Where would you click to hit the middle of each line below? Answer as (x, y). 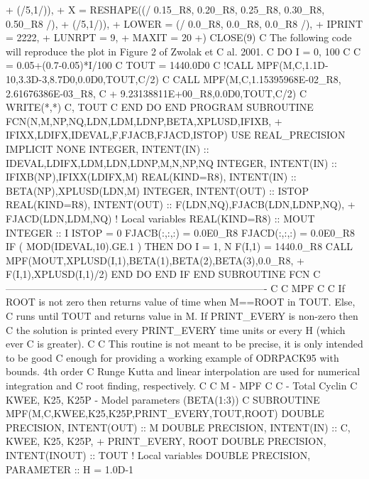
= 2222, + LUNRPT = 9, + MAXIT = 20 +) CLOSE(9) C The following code (179, 37)
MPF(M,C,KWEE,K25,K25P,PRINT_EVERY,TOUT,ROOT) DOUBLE (165, 413)
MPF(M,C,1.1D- (292, 65)
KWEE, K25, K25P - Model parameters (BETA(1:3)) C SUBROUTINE (163, 399)
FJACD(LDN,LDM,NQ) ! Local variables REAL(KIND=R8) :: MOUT (160, 218)
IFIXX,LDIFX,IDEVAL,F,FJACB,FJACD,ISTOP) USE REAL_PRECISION (176, 135)
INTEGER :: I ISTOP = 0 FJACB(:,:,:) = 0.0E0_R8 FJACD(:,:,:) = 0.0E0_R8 (181, 232)
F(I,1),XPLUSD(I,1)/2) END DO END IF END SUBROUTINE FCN (158, 274)
